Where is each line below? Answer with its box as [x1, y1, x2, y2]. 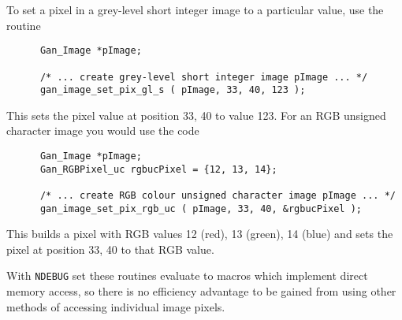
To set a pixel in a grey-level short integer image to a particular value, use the [6, 2, 384, 17]
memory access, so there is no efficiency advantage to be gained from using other [6, 283, 396, 300]
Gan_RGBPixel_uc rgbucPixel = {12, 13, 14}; [39, 163, 277, 175]
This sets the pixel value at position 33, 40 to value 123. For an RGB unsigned [6, 106, 386, 123]
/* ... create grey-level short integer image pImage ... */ [39, 71, 368, 83]
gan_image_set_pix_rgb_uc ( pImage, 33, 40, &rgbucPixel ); [39, 203, 363, 214]
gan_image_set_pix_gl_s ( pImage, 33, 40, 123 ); [39, 84, 306, 96]
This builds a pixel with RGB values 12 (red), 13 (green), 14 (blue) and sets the [6, 225, 393, 242]
